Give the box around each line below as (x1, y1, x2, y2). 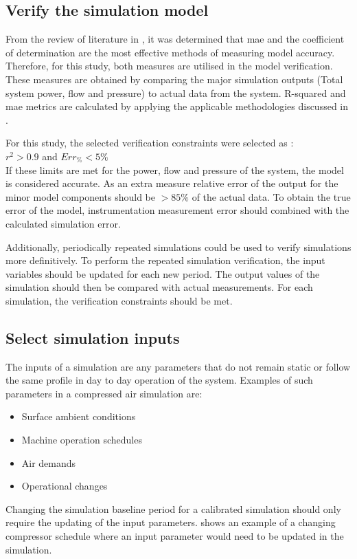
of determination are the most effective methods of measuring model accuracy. (5, 45, 335, 59)
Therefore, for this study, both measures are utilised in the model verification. (5, 58, 333, 73)
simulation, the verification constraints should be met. (5, 293, 233, 307)
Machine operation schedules (21, 432, 142, 447)
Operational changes (21, 479, 108, 493)
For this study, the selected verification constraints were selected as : (5, 135, 294, 150)
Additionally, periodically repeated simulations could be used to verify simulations (5, 239, 352, 254)
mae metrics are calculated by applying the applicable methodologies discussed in (5, 99, 349, 113)
